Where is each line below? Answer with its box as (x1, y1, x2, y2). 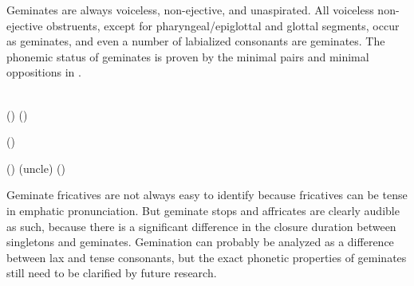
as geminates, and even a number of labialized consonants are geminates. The (6, 33, 385, 49)
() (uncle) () (6, 159, 65, 176)
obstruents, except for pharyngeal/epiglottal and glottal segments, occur (46, 17, 400, 33)
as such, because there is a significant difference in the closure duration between (6, 217, 396, 234)
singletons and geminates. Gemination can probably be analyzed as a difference (6, 233, 394, 250)
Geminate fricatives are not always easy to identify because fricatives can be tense (6, 186, 408, 203)
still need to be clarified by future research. (6, 264, 217, 281)
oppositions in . (6, 64, 81, 80)
